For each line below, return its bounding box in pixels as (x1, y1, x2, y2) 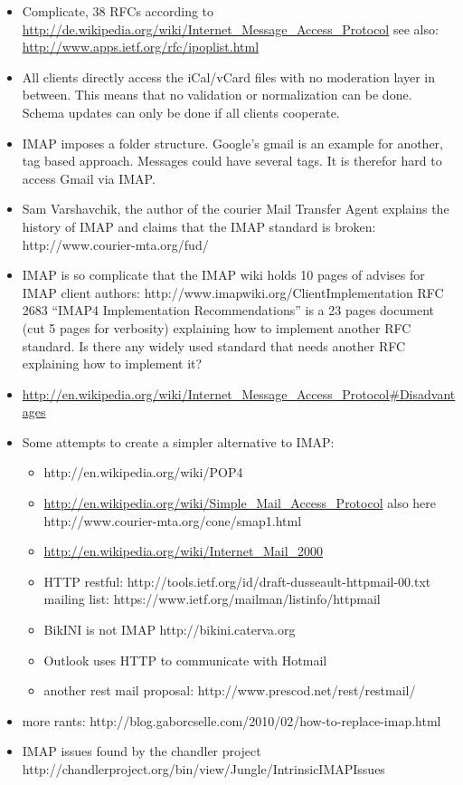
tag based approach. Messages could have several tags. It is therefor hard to (22, 151, 442, 170)
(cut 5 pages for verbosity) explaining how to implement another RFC (22, 318, 411, 337)
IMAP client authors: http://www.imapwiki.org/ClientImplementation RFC (22, 282, 444, 302)
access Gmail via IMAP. (22, 168, 156, 187)
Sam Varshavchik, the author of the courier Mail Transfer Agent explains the (22, 199, 449, 218)
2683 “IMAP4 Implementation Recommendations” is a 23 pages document (22, 301, 434, 320)
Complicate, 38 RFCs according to (22, 2, 214, 20)
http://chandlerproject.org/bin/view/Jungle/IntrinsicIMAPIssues (22, 760, 385, 778)
